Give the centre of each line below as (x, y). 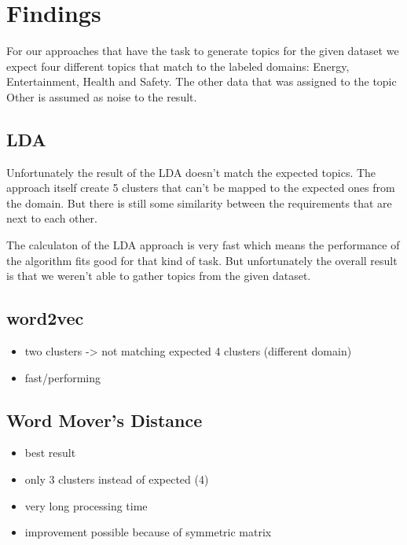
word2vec (45, 318)
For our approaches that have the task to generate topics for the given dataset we (203, 51)
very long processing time (86, 505)
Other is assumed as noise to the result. (102, 96)
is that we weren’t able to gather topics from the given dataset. (159, 276)
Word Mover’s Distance (104, 420)
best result (50, 453)
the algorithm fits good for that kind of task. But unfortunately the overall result (202, 260)
